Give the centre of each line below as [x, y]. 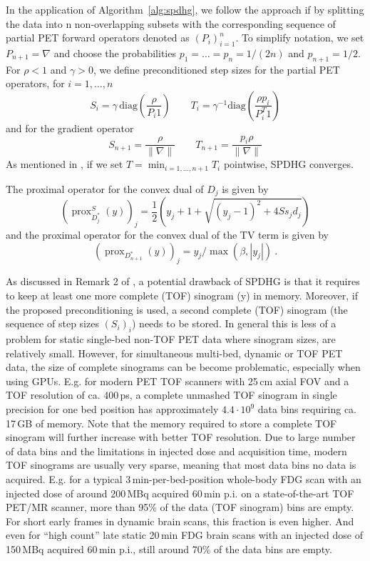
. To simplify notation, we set [300, 38]
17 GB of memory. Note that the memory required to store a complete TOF [171, 423]
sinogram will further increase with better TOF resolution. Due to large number [181, 437]
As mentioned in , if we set [65, 164]
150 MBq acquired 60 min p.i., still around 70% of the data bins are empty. [169, 548]
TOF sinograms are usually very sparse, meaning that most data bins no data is [181, 465]
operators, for [35, 83]
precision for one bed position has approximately [112, 409]
